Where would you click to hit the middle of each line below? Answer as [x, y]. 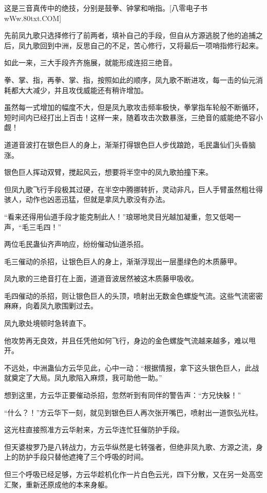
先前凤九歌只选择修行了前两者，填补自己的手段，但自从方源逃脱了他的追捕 [130, 35]
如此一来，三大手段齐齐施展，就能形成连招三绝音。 [90, 62]
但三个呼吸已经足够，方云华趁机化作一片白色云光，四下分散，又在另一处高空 [133, 474]
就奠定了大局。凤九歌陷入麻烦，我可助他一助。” [83, 378]
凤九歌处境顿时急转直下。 [47, 323]
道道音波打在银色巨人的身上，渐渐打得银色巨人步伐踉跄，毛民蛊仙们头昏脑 [130, 144]
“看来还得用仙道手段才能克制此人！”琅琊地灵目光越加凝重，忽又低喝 [119, 216]
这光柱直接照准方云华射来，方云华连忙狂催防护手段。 [94, 430]
